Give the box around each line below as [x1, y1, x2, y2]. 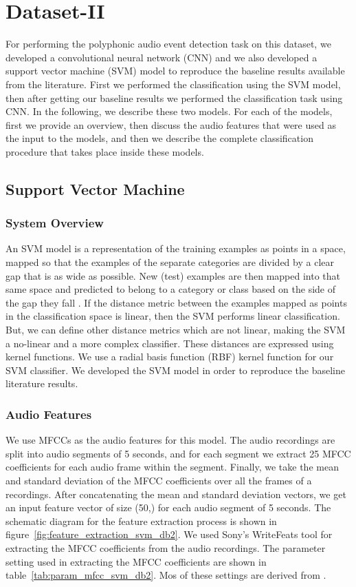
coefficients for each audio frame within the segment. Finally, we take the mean [5, 460, 339, 474]
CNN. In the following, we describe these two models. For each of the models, [5, 104, 333, 119]
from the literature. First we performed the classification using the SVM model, [5, 76, 341, 91]
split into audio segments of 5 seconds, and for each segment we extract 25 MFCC [5, 446, 351, 460]
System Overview [5, 214, 104, 231]
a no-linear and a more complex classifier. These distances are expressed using [5, 336, 334, 350]
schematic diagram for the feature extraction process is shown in [5, 513, 277, 528]
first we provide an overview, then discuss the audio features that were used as [5, 117, 336, 132]
